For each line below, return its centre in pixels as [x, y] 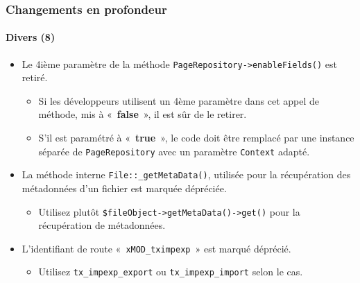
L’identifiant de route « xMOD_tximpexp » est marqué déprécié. [156, 248]
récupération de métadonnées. [102, 225]
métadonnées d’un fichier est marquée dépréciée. [124, 188]
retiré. [35, 77]
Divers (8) [31, 37]
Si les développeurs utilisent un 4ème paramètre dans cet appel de [179, 100]
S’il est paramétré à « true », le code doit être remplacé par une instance [196, 138]
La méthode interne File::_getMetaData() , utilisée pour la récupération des [186, 174]
